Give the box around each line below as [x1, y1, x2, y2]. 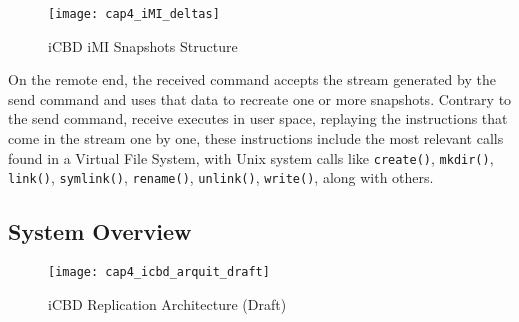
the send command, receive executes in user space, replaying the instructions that [8, 108, 508, 129]
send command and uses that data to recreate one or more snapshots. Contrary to [8, 88, 512, 109]
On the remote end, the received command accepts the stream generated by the [8, 69, 496, 90]
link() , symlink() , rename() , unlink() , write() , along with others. [8, 167, 434, 188]
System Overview [8, 216, 192, 247]
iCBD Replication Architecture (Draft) [48, 293, 287, 314]
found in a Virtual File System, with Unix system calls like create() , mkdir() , [8, 147, 494, 168]
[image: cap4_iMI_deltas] [48, 7, 220, 21]
